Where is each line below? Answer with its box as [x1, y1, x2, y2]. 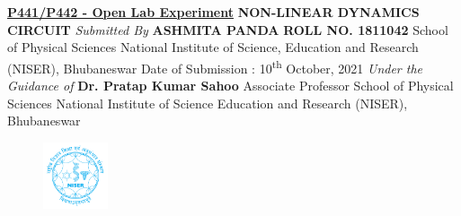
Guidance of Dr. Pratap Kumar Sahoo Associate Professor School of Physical [7, 76, 454, 95]
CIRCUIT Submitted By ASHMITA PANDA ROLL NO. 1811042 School [7, 20, 448, 39]
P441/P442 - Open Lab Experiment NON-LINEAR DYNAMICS [7, 3, 420, 21]
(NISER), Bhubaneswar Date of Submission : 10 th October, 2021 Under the [7, 56, 423, 77]
